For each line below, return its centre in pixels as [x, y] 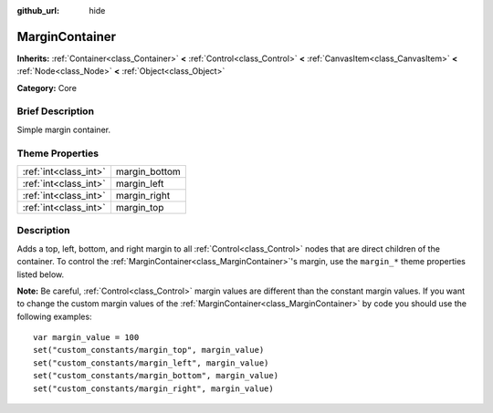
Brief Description [56, 111]
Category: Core [47, 88]
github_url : [38, 10]
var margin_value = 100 [86, 338]
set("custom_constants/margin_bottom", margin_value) [156, 376]
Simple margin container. [64, 129]
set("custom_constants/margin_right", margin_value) [153, 388]
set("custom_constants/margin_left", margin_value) [151, 363]
